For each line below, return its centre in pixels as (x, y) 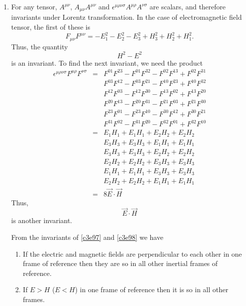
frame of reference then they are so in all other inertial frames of (120, 263)
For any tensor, (34, 6)
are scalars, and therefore (188, 6)
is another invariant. (42, 220)
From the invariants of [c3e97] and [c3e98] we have (87, 237)
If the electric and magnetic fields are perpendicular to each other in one (132, 253)
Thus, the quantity (39, 46)
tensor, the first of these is (51, 27)
